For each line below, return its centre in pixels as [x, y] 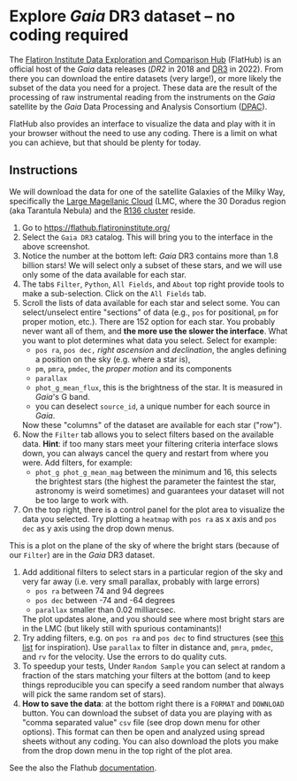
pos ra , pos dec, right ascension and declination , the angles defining [161, 349]
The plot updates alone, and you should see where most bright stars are [153, 619]
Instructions [43, 170]
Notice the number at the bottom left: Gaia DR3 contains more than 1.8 [150, 256]
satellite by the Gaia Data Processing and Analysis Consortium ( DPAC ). [138, 106]
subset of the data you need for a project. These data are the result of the [143, 88]
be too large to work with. [82, 500]
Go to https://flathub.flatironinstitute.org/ [96, 227]
